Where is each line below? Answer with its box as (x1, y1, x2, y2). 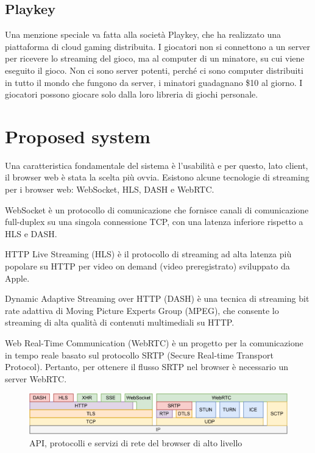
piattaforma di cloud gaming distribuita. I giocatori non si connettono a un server (5, 40, 310, 52)
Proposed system (5, 123, 150, 148)
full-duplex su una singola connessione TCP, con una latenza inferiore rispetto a (5, 215, 303, 228)
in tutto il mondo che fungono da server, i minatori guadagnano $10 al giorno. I (5, 76, 303, 88)
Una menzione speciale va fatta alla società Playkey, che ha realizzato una (5, 28, 281, 41)
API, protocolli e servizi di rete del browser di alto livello (29, 436, 242, 449)
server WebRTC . (5, 372, 67, 385)
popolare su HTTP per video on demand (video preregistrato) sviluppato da (5, 260, 290, 273)
